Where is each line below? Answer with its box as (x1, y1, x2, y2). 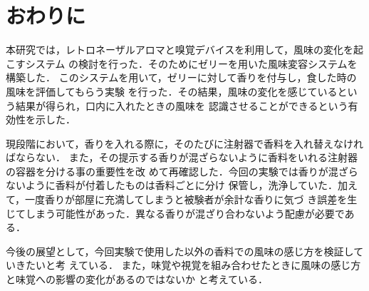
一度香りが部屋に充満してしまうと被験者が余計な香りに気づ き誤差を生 (25, 192, 358, 207)
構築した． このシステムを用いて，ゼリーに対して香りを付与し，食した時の (6, 70, 357, 85)
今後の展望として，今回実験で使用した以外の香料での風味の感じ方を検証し (6, 243, 354, 258)
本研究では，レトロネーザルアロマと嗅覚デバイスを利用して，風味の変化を (6, 42, 353, 57)
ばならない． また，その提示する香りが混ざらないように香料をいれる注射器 (6, 150, 358, 165)
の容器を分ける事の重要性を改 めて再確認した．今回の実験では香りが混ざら (6, 163, 358, 178)
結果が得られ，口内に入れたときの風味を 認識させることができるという (15, 98, 348, 113)
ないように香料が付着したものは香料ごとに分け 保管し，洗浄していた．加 (6, 178, 348, 193)
